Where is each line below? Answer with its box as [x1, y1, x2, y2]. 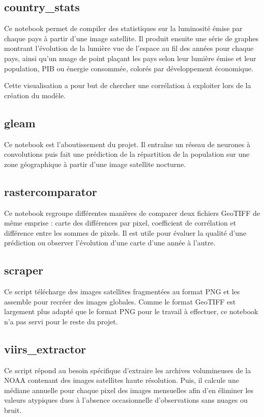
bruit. [4, 405, 22, 415]
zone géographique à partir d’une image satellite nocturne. [4, 158, 186, 169]
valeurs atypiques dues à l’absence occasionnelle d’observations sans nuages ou [4, 395, 248, 405]
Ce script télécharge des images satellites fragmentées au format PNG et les [4, 286, 240, 297]
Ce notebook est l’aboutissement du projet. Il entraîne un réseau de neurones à [4, 138, 250, 149]
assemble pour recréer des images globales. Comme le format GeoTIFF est [4, 296, 236, 307]
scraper [4, 262, 44, 278]
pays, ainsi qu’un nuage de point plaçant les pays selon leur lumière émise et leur [4, 52, 256, 63]
